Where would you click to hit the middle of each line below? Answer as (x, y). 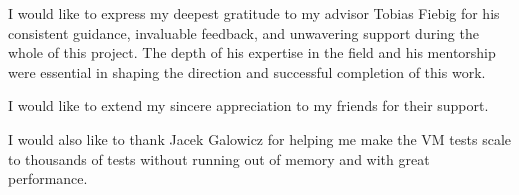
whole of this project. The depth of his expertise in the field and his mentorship (252, 52)
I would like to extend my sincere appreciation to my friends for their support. (248, 105)
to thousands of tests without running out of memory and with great (219, 158)
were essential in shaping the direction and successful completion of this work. (247, 71)
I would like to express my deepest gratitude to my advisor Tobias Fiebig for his (254, 13)
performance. (48, 178)
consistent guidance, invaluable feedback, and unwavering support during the (243, 32)
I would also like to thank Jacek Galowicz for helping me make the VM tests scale (260, 138)
